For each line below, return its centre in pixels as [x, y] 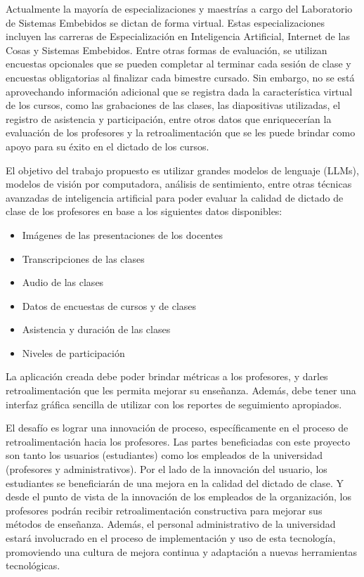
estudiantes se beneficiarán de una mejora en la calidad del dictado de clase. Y [175, 482]
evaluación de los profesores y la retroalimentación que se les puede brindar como [181, 132]
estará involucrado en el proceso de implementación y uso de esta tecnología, [171, 538]
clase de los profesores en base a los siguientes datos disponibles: [144, 211]
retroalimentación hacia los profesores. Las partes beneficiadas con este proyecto [178, 441]
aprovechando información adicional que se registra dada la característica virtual [179, 91]
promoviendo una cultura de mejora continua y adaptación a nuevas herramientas [182, 551]
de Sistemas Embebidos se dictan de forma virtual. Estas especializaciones [165, 22]
